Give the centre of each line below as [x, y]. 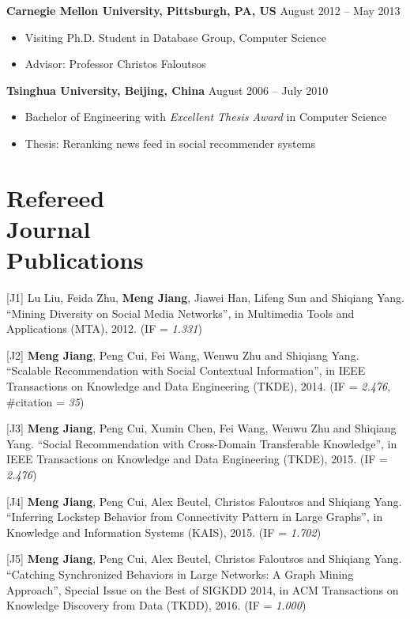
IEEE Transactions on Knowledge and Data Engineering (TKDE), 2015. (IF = [197, 459]
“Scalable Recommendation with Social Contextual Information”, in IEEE [186, 370]
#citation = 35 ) [45, 401]
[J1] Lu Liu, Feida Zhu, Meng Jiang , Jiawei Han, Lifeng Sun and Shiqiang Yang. [205, 298]
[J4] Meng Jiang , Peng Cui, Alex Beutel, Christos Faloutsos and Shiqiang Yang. [204, 501]
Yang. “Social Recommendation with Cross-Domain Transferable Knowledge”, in [202, 443]
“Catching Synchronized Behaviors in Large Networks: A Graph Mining [180, 574]
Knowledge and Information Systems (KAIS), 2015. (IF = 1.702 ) [164, 532]
